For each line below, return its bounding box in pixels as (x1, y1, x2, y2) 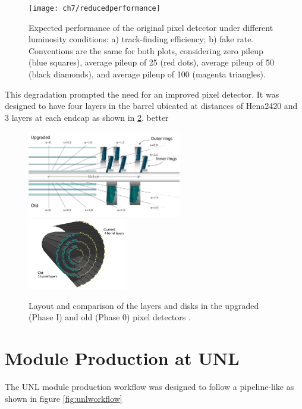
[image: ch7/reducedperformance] (29, 4, 161, 13)
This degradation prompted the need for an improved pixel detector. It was (5, 88, 279, 100)
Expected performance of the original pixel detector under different (29, 21, 273, 33)
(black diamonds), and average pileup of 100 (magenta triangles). (29, 68, 266, 80)
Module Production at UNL (5, 346, 240, 370)
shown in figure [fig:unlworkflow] (5, 392, 122, 404)
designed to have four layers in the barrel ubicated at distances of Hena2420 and (5, 99, 298, 112)
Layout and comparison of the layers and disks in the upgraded (29, 299, 259, 311)
